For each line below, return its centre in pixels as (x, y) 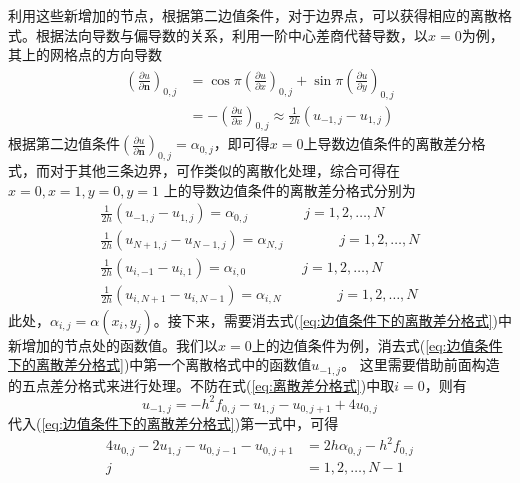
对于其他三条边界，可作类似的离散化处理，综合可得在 (224, 170)
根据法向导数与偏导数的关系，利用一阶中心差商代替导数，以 (231, 34)
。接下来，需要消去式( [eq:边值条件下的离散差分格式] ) (325, 319)
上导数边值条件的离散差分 (387, 143)
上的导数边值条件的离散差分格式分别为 (289, 189)
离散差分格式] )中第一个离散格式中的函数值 (173, 364)
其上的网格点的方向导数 (85, 54)
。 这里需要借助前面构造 (420, 364)
